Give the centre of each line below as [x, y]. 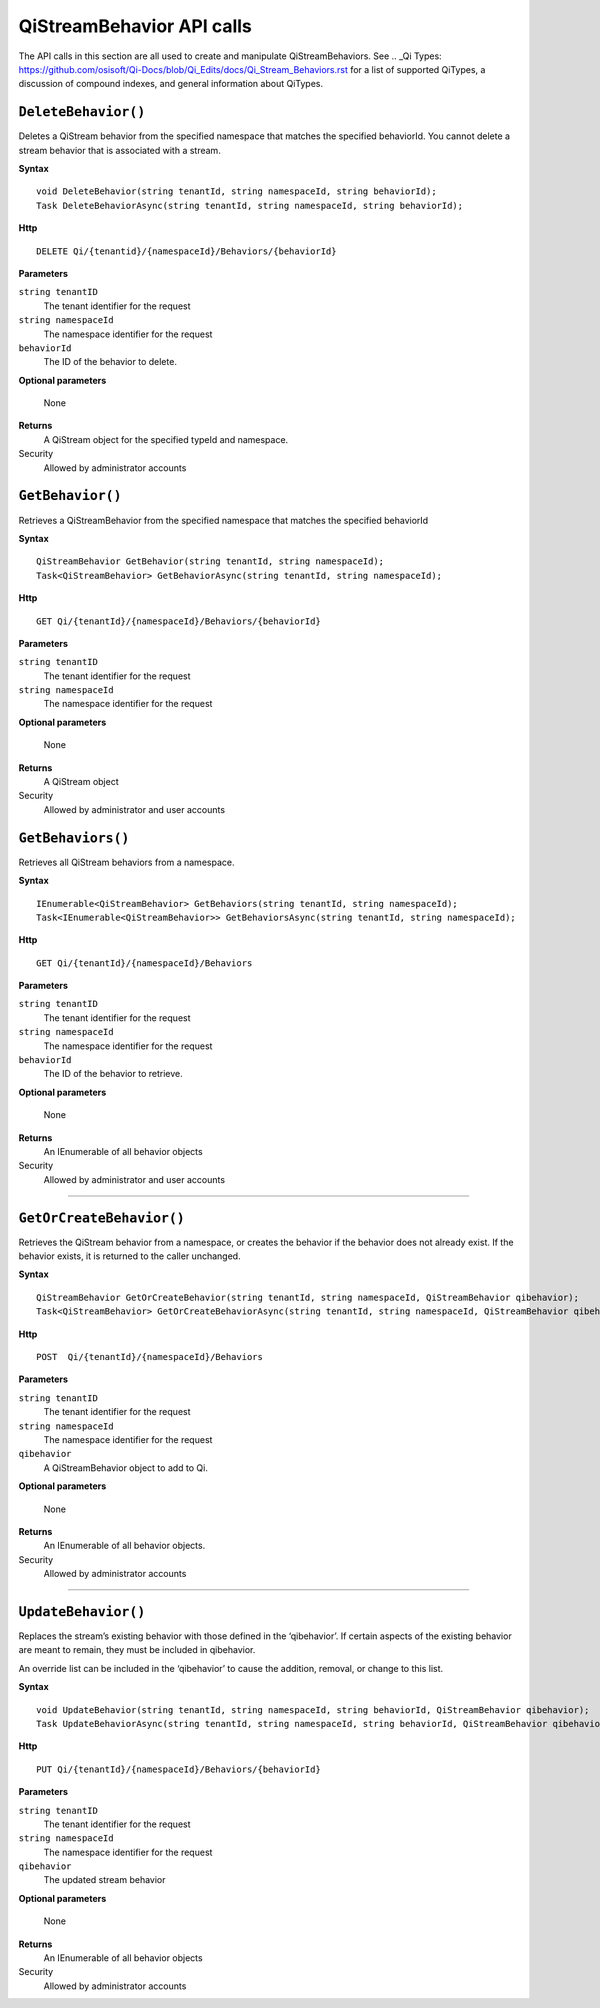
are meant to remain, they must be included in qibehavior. [137, 1650]
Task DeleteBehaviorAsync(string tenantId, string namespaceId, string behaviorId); [250, 205]
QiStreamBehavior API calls [135, 26]
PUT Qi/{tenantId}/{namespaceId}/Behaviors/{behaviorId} [179, 1769]
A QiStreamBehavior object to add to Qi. [126, 1467]
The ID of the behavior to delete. [110, 362]
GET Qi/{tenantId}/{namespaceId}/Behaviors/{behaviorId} [179, 621]
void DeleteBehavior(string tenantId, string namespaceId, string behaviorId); [236, 191]
